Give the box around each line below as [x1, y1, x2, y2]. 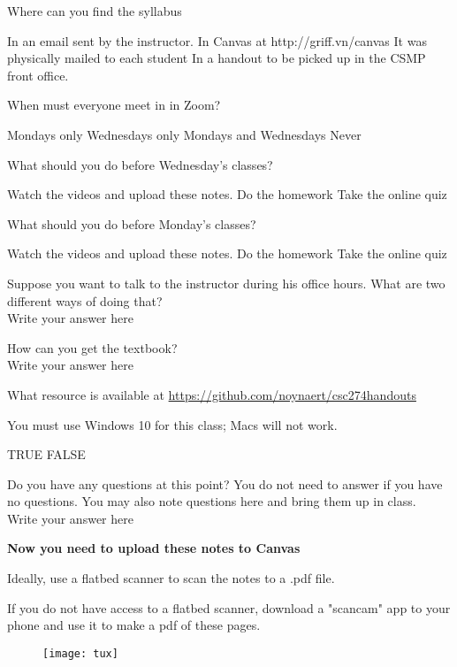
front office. [7, 65, 69, 84]
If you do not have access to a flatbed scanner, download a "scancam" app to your [7, 598, 451, 617]
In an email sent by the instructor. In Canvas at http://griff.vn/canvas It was [7, 31, 427, 50]
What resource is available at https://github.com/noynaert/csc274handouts [7, 385, 416, 403]
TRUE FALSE [7, 445, 86, 464]
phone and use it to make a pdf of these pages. [7, 616, 261, 634]
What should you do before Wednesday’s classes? [7, 155, 273, 173]
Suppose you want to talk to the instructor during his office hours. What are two [7, 273, 446, 292]
